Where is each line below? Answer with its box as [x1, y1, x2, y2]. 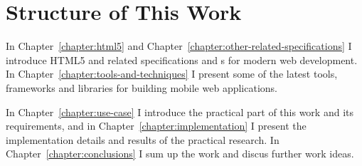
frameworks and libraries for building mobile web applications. [6, 80, 277, 95]
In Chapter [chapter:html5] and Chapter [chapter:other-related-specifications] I [6, 38, 352, 53]
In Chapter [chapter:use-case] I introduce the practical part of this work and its [6, 104, 353, 119]
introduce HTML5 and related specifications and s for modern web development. [6, 52, 358, 67]
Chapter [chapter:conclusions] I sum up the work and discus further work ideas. [6, 146, 354, 161]
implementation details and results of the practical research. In [6, 132, 280, 147]
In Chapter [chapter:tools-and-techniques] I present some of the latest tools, [6, 66, 338, 81]
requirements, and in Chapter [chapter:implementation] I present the [6, 118, 307, 133]
